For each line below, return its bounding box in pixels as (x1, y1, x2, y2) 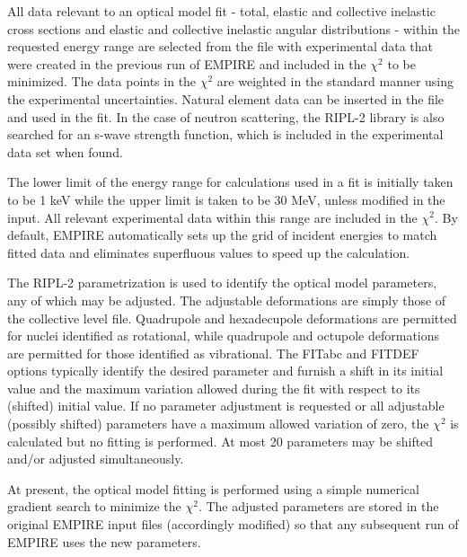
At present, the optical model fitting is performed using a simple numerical (7, 479, 419, 498)
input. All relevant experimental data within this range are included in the (7, 208, 418, 226)
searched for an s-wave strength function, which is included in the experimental (7, 125, 444, 144)
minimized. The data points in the (7, 72, 197, 91)
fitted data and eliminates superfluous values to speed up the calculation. (7, 243, 410, 261)
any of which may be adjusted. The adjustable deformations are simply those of (7, 290, 446, 309)
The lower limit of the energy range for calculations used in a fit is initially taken (7, 172, 454, 191)
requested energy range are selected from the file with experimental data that (7, 37, 434, 56)
